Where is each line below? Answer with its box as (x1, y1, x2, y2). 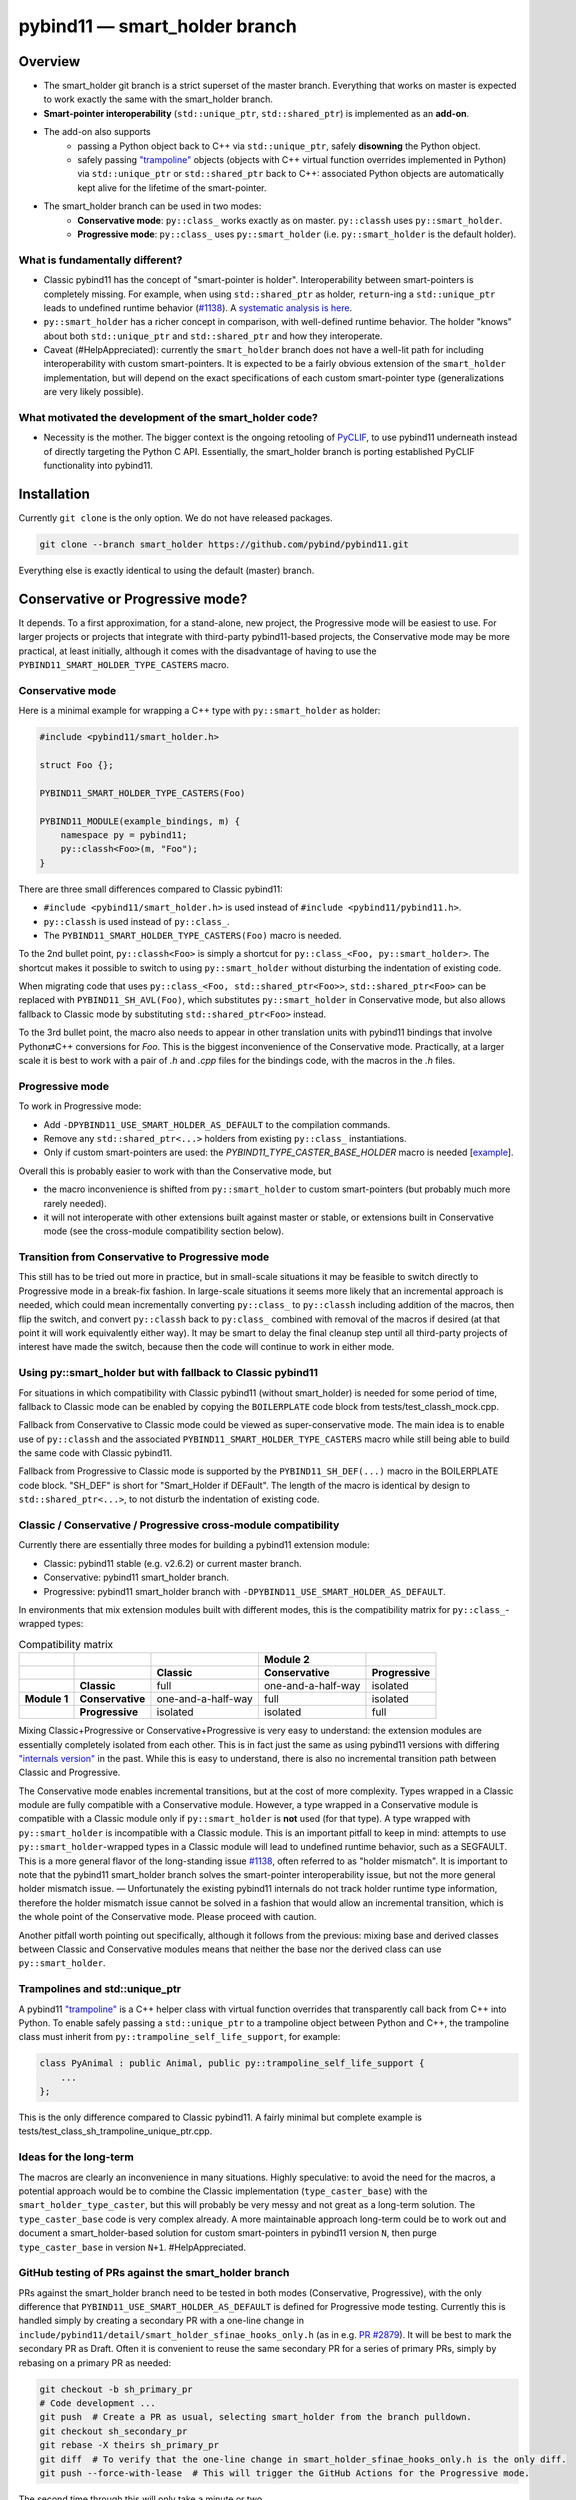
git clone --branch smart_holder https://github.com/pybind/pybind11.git (39, 539, 409, 550)
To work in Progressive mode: (18, 1100, 142, 1112)
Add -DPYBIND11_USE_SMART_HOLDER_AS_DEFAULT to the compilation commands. (43, 1118, 391, 1130)
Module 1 (24, 1692, 69, 1706)
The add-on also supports (43, 126, 151, 138)
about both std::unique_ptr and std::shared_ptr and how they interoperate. (43, 330, 384, 342)
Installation (18, 485, 90, 502)
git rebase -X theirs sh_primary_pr (39, 2440, 220, 2451)
